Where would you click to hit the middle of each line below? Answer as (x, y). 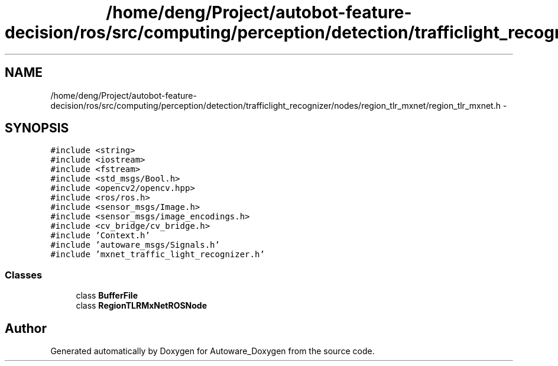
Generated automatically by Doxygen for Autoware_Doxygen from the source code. (213, 351)
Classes (24, 275)
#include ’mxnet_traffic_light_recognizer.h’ (158, 255)
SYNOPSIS (37, 128)
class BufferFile (107, 296)
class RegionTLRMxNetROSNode (142, 306)
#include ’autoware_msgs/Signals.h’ (135, 245)
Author (26, 328)
